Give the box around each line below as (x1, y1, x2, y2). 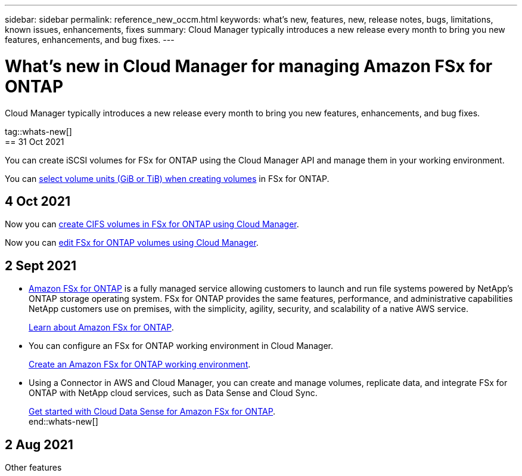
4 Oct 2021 (5, 193, 71, 209)
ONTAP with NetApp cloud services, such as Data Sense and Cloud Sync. (29, 388, 318, 398)
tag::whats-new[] (5, 126, 72, 137)
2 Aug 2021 (5, 437, 73, 452)
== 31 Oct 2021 (5, 136, 64, 147)
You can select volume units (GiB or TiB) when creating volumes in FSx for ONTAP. (5, 173, 330, 184)
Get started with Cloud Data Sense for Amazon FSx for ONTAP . (29, 406, 276, 417)
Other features (5, 462, 62, 473)
